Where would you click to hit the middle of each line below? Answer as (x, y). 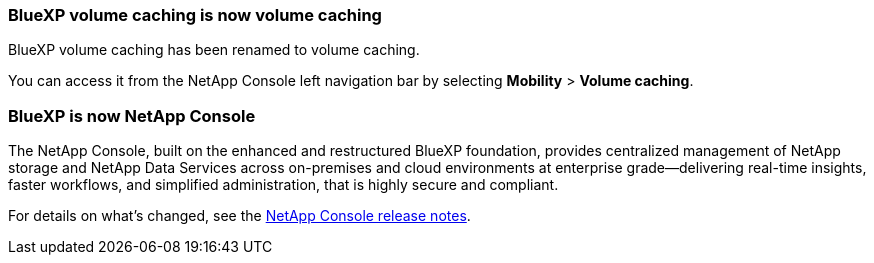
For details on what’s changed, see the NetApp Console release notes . (239, 216)
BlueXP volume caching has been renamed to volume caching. (214, 50)
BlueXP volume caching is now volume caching (195, 15)
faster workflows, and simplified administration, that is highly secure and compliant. (283, 185)
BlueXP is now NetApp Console (132, 115)
